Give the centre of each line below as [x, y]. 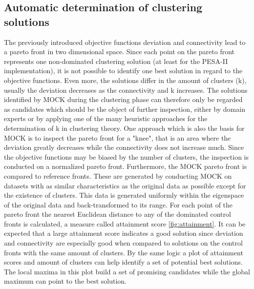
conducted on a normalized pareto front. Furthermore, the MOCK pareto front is [126, 166]
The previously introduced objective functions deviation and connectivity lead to [125, 42]
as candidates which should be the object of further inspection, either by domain [125, 109]
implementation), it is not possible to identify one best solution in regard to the [123, 71]
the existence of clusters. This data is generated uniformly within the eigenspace [124, 195]
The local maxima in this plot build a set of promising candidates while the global [127, 271]
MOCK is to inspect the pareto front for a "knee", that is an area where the [117, 137]
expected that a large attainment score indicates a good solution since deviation [124, 233]
